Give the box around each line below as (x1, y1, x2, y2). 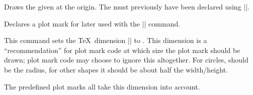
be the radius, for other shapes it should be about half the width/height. (4, 64, 228, 74)
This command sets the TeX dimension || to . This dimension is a (4, 35, 207, 45)
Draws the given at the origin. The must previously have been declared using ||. (4, 1, 249, 11)
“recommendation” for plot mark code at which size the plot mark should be (4, 44, 240, 55)
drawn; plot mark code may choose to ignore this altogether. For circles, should (4, 54, 248, 65)
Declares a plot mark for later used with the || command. (4, 18, 181, 28)
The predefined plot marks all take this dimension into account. (4, 81, 200, 91)
